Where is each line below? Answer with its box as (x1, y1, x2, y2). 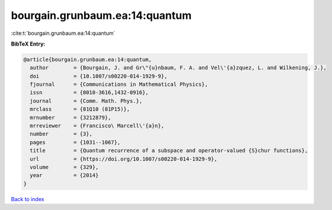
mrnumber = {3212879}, (30, 114, 111, 121)
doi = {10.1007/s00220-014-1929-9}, (30, 73, 168, 79)
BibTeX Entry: (11, 40, 46, 47)
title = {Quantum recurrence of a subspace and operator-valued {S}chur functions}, (30, 147, 308, 154)
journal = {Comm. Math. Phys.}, (30, 98, 142, 104)
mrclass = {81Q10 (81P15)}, (30, 106, 130, 112)
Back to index (11, 195, 44, 202)
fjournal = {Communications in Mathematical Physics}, (30, 81, 208, 88)
